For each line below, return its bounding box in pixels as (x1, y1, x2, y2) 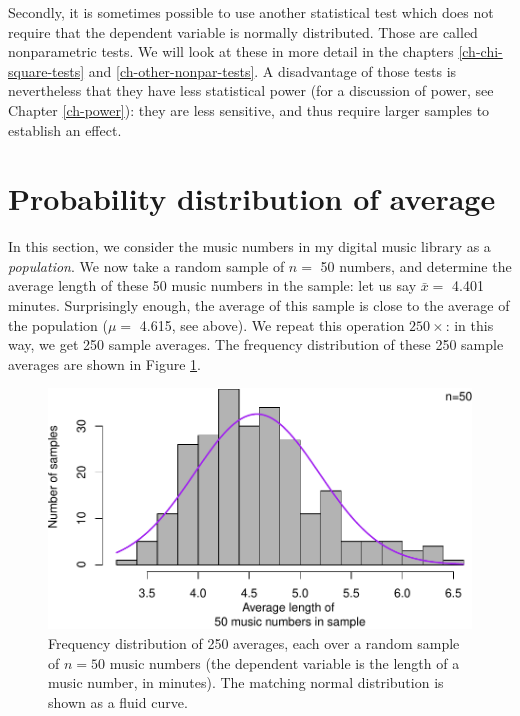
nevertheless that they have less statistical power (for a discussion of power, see (8, 80, 494, 101)
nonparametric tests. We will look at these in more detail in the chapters (8, 41, 454, 62)
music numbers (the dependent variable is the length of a (109, 652, 460, 673)
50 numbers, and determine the (320, 255, 512, 276)
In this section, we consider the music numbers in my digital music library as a (8, 236, 491, 257)
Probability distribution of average (8, 178, 496, 219)
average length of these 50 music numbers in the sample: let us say (8, 275, 417, 296)
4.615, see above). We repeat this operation (139, 314, 405, 335)
